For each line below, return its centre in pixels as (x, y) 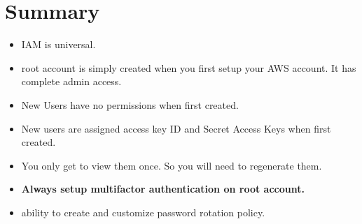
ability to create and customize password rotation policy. (143, 212)
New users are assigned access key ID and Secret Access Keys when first (176, 128)
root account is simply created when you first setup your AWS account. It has (189, 67)
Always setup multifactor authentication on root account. (163, 189)
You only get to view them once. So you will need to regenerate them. (172, 165)
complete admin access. (71, 81)
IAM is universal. (58, 44)
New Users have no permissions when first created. (130, 104)
